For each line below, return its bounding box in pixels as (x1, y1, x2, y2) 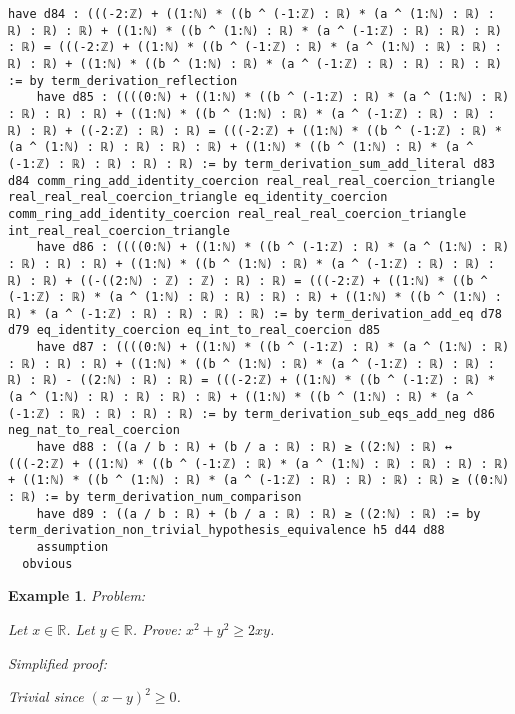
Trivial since (8, 686, 84, 707)
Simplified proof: (8, 652, 107, 673)
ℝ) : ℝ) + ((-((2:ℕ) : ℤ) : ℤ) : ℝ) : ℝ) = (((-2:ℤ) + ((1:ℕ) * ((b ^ (8, 273, 488, 288)
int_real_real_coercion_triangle (8, 223, 230, 238)
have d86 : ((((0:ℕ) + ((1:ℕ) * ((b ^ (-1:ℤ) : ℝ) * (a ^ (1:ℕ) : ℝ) (36, 240, 510, 255)
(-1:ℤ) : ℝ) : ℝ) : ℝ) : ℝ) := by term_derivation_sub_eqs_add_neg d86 (8, 406, 495, 421)
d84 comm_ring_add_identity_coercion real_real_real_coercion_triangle (8, 173, 495, 188)
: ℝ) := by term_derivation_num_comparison (8, 490, 302, 505)
